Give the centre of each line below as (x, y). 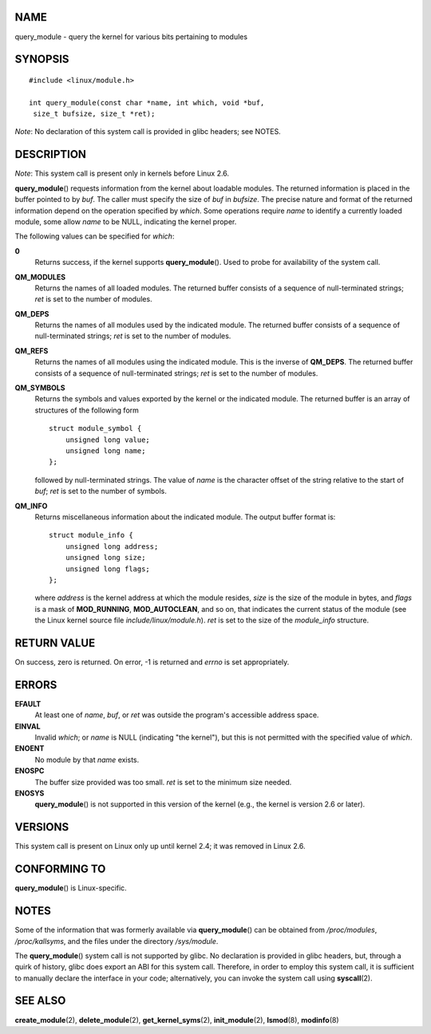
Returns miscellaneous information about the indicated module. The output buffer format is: (185, 517)
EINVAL (28, 726)
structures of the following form (87, 410)
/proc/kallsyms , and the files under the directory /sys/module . (117, 941)
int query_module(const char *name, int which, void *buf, (147, 103)
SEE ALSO (40, 1001)
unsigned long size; (105, 558)
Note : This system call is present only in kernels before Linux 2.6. (122, 174)
